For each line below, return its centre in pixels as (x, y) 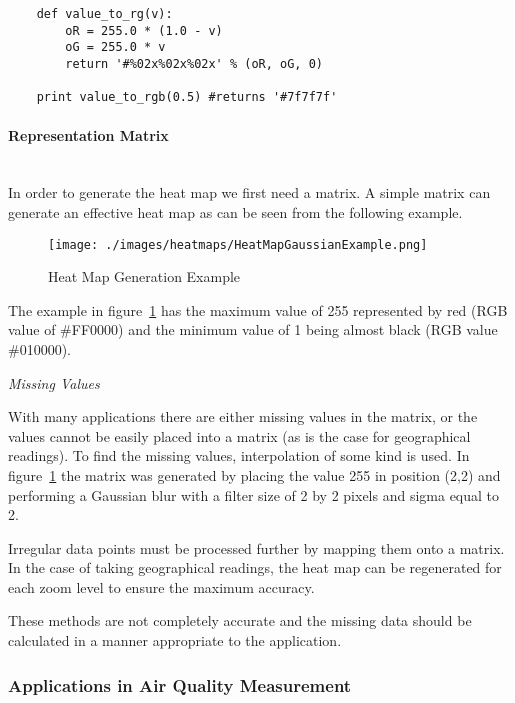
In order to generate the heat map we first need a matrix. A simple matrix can (249, 192)
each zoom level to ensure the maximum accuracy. (161, 586)
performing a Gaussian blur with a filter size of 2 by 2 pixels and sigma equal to (254, 494)
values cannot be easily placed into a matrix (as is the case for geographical (239, 435)
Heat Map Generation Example (144, 276)
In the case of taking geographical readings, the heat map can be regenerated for (255, 567)
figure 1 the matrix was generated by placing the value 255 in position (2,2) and (254, 474)
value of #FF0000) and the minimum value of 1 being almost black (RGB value (253, 329)
